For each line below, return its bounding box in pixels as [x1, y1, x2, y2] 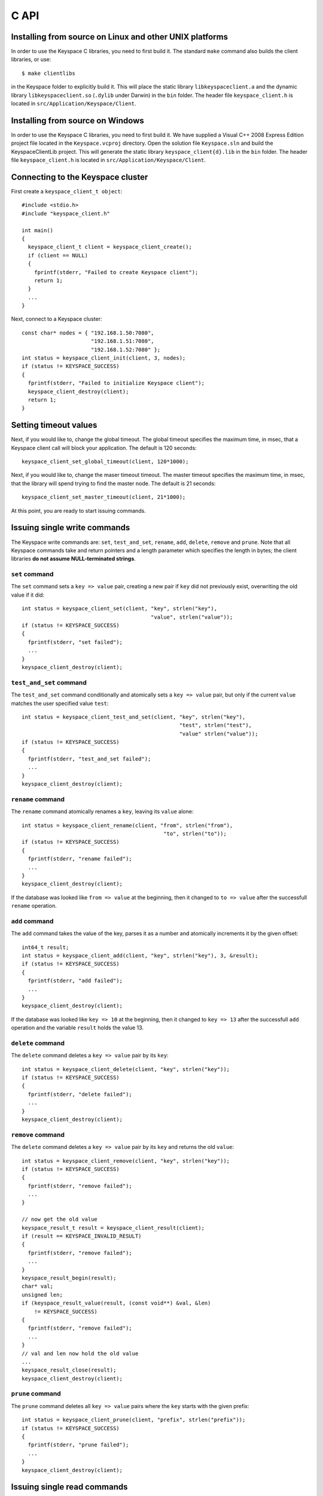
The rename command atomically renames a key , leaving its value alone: [11, 808, 194, 815]
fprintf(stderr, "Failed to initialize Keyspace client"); [28, 380, 205, 387]
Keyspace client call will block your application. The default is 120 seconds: [11, 444, 197, 451]
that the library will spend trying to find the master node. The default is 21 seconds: [11, 479, 216, 487]
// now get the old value [22, 1216, 98, 1223]
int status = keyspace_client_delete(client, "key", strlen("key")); [22, 1066, 230, 1072]
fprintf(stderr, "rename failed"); [28, 856, 133, 862]
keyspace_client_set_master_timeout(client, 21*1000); [22, 494, 186, 501]
